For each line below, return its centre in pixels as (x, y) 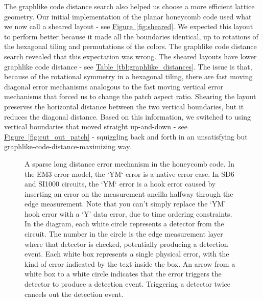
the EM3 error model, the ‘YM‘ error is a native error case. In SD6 (129, 173)
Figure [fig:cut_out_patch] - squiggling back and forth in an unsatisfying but (126, 136)
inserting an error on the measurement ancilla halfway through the (129, 193)
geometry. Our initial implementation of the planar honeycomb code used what (128, 16)
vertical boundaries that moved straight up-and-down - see (96, 126)
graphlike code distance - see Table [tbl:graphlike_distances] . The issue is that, (128, 66)
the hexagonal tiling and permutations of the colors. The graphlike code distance (130, 46)
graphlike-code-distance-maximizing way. (68, 146)
